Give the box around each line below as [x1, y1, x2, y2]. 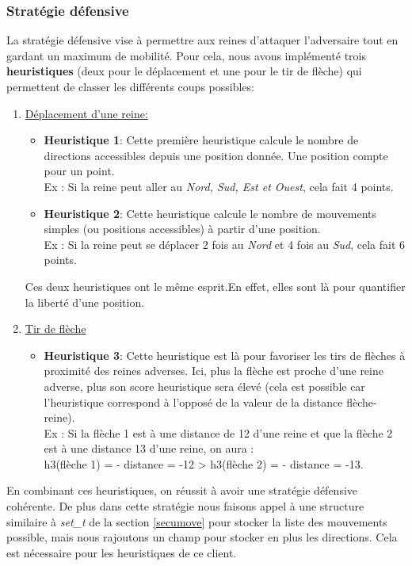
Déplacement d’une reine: [25, 105, 148, 121]
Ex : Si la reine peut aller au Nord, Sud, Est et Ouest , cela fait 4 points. [44, 178, 394, 194]
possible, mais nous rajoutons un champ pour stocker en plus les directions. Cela [6, 529, 398, 545]
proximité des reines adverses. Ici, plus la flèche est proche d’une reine [44, 362, 383, 379]
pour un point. [44, 163, 115, 179]
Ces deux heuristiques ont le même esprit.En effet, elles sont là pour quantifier [25, 277, 406, 294]
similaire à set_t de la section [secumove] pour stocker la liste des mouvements [6, 513, 387, 530]
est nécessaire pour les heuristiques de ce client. [6, 544, 237, 560]
